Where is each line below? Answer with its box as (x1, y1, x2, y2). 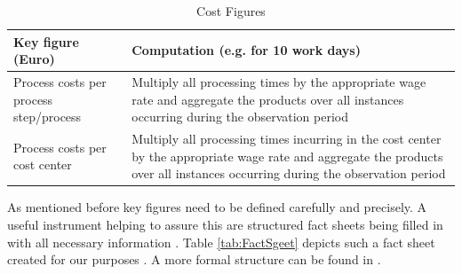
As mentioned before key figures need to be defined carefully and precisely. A (7, 198, 427, 216)
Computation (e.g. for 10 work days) (131, 41, 361, 59)
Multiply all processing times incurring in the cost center (131, 129, 442, 148)
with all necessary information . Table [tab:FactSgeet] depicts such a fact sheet (7, 232, 435, 251)
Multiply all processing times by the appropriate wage (131, 73, 426, 91)
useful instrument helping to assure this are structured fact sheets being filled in (7, 215, 443, 233)
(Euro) (13, 50, 55, 68)
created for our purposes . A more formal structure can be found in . (7, 250, 381, 269)
